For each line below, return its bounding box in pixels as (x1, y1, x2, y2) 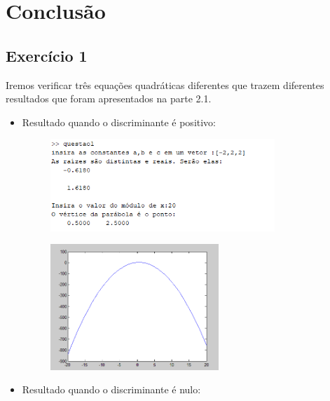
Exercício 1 (6, 44, 88, 66)
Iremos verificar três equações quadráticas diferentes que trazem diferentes (6, 77, 324, 92)
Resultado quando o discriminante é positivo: (22, 114, 216, 129)
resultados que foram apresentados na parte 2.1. (6, 91, 212, 106)
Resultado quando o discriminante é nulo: (22, 382, 201, 397)
